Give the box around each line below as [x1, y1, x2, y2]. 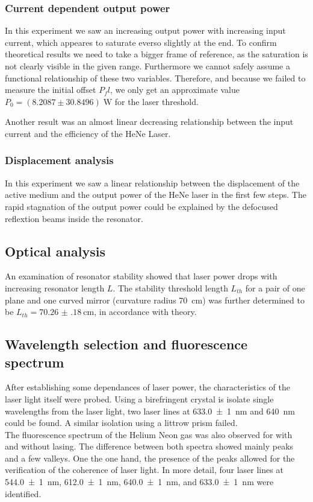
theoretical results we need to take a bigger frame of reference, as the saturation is [5, 48, 308, 60]
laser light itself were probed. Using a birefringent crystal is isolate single [5, 392, 274, 405]
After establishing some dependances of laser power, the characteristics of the [5, 381, 290, 393]
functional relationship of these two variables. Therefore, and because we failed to [5, 71, 306, 84]
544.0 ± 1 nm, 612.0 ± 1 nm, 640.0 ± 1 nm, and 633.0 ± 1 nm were [5, 475, 274, 488]
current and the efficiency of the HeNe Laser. [5, 127, 171, 139]
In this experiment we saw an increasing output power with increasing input [5, 24, 286, 37]
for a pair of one [245, 281, 305, 294]
